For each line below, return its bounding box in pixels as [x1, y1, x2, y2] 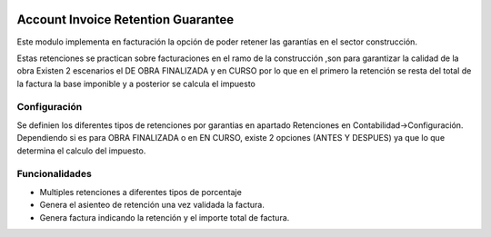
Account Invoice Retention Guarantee [16, 12, 235, 27]
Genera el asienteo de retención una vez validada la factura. [39, 200, 266, 211]
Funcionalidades [16, 168, 93, 181]
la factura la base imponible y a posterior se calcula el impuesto [16, 78, 256, 89]
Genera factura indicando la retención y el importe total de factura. [39, 212, 290, 222]
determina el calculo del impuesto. [16, 145, 146, 156]
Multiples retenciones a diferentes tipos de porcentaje [39, 186, 243, 197]
